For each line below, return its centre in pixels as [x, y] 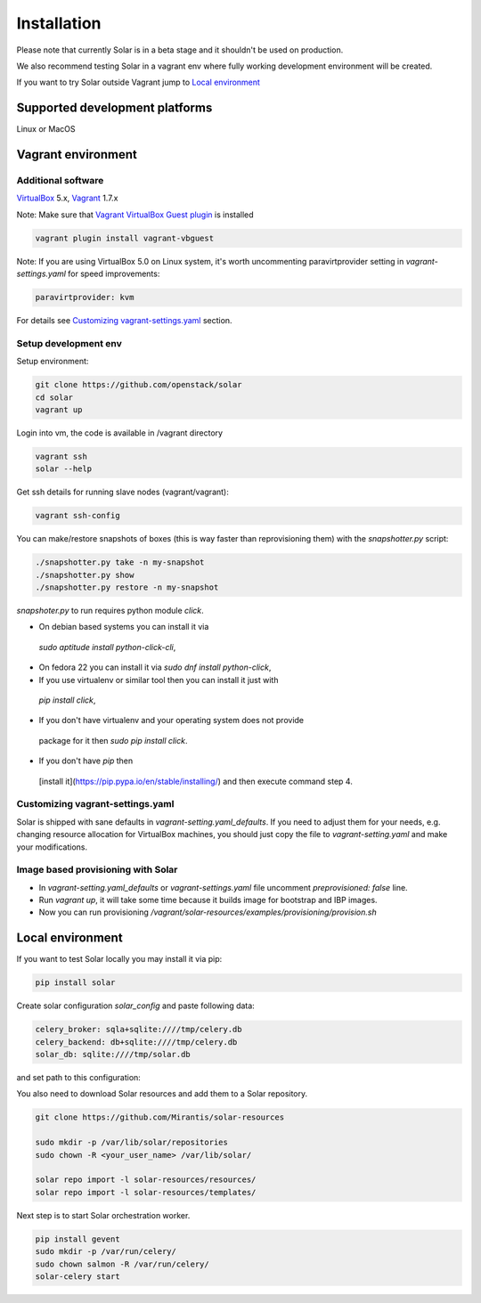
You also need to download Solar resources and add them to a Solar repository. [162, 1094]
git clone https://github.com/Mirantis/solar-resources [160, 1117]
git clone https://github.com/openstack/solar [139, 385]
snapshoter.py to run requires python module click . [110, 611]
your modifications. [52, 847]
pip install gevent [77, 1239]
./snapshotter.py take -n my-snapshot [120, 562]
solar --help [64, 469]
